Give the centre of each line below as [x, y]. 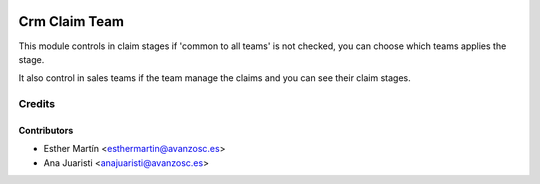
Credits [36, 104]
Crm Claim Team [71, 21]
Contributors [46, 130]
